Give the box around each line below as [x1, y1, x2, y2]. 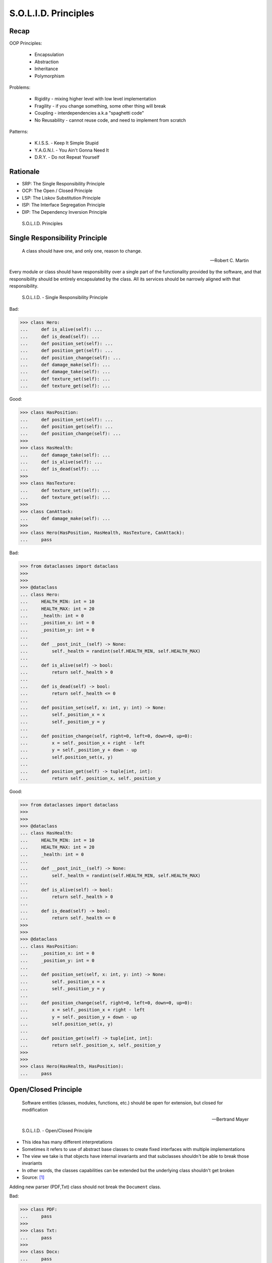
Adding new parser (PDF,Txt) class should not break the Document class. [9, 1184, 161, 1190]
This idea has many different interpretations [22, 1139, 113, 1145]
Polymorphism [34, 73, 65, 79]
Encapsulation [34, 52, 64, 58]
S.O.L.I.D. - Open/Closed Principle [22, 1127, 93, 1134]
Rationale [9, 167, 40, 176]
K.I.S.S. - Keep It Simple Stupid [34, 140, 99, 146]
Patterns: [9, 128, 29, 134]
